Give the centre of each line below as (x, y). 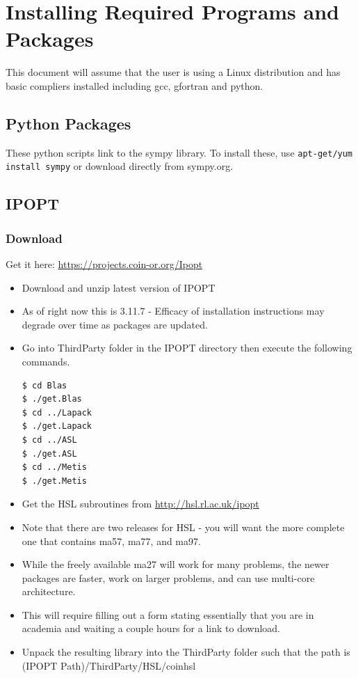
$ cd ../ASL (49, 440)
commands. (46, 361)
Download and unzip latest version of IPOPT (119, 287)
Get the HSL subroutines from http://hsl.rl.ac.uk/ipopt (140, 504)
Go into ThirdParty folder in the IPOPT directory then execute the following (187, 348)
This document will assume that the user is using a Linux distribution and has (173, 72)
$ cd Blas (44, 385)
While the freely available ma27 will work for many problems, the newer (176, 564)
